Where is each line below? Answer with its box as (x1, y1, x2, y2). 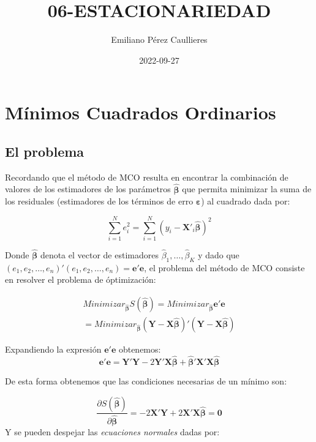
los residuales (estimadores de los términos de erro (5, 195, 194, 208)
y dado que (198, 249, 239, 261)
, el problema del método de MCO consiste (144, 261, 305, 274)
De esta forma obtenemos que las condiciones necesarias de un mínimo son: (5, 374, 287, 387)
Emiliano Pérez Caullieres (111, 33, 208, 46)
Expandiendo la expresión (5, 343, 102, 356)
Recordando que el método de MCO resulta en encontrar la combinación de (5, 170, 288, 183)
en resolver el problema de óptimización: (5, 273, 156, 286)
